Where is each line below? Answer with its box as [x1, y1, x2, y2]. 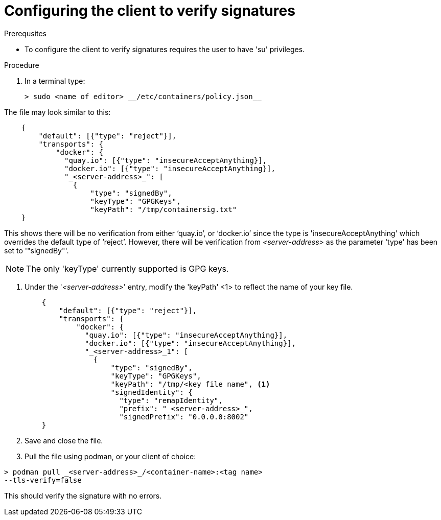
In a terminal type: [25, 76, 85, 85]
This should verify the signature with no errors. [4, 491, 162, 500]
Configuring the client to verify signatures [4, 2, 295, 19]
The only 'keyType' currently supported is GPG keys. [26, 263, 229, 274]
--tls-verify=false [4, 476, 82, 484]
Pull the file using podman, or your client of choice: [25, 452, 196, 461]
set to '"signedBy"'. [4, 246, 69, 255]
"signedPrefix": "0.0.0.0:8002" [119, 412, 249, 421]
